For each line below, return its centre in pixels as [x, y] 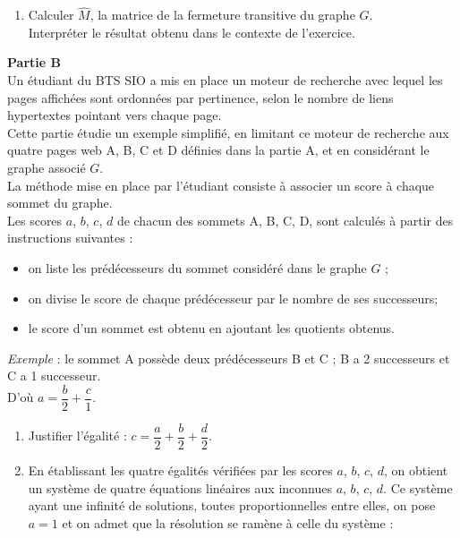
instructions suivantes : [70, 238]
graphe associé [47, 167]
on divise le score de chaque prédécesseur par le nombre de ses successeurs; [233, 298]
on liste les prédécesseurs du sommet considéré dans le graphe [197, 267]
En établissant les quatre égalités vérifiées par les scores [180, 470]
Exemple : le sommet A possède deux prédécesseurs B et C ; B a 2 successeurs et [229, 358]
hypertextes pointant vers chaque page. [115, 115]
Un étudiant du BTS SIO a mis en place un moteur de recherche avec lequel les [225, 80]
